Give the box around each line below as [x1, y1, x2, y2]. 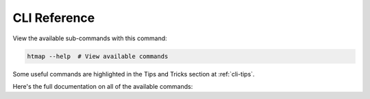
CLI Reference [12, 10, 95, 25]
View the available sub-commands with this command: [12, 34, 167, 42]
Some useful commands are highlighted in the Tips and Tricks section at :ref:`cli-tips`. [12, 70, 255, 78]
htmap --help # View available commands [27, 52, 169, 60]
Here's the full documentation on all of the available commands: [12, 82, 193, 90]
